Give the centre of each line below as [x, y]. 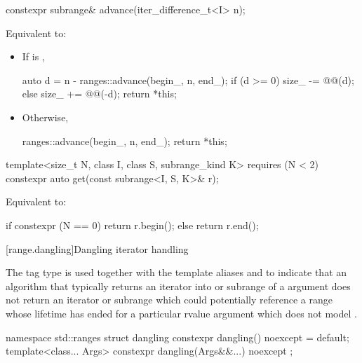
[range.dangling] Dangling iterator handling [97, 248]
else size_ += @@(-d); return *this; [99, 94]
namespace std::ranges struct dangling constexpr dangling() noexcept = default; [177, 337]
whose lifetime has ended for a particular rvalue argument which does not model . [181, 313]
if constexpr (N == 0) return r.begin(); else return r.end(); [132, 225]
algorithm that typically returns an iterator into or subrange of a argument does [178, 286]
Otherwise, [45, 117]
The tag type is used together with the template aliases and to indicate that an [176, 272]
